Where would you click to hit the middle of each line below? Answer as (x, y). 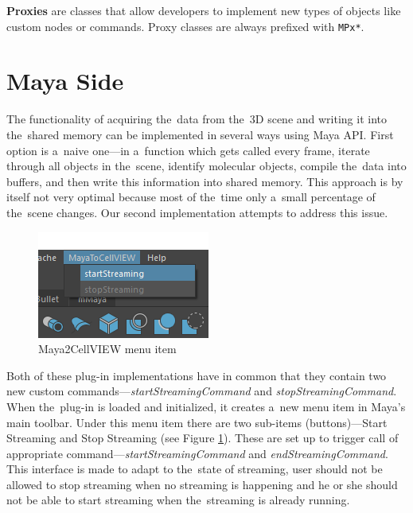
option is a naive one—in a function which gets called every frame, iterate (188, 150)
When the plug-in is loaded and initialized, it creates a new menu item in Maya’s (206, 406)
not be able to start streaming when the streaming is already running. (178, 500)
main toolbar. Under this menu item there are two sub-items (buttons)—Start (197, 422)
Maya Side (65, 81)
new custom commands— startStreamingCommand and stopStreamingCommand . (202, 391)
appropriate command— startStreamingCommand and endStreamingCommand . (197, 453)
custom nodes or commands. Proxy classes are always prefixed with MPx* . (185, 26)
